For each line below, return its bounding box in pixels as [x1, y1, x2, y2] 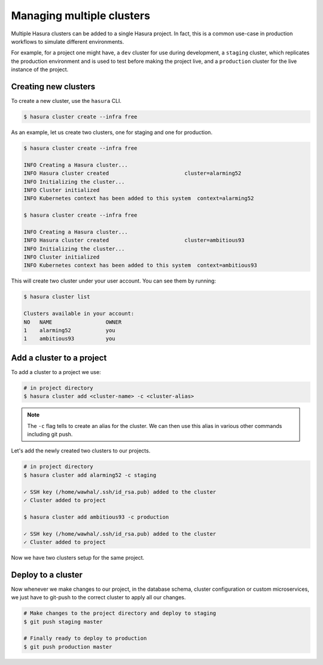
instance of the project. [11, 66, 69, 73]
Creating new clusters [11, 81, 96, 92]
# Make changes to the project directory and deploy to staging [23, 610, 217, 617]
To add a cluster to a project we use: [11, 368, 101, 375]
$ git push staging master [23, 618, 103, 625]
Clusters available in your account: [23, 310, 135, 317]
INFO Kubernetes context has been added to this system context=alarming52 [23, 195, 254, 202]
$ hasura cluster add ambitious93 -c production [23, 514, 169, 520]
